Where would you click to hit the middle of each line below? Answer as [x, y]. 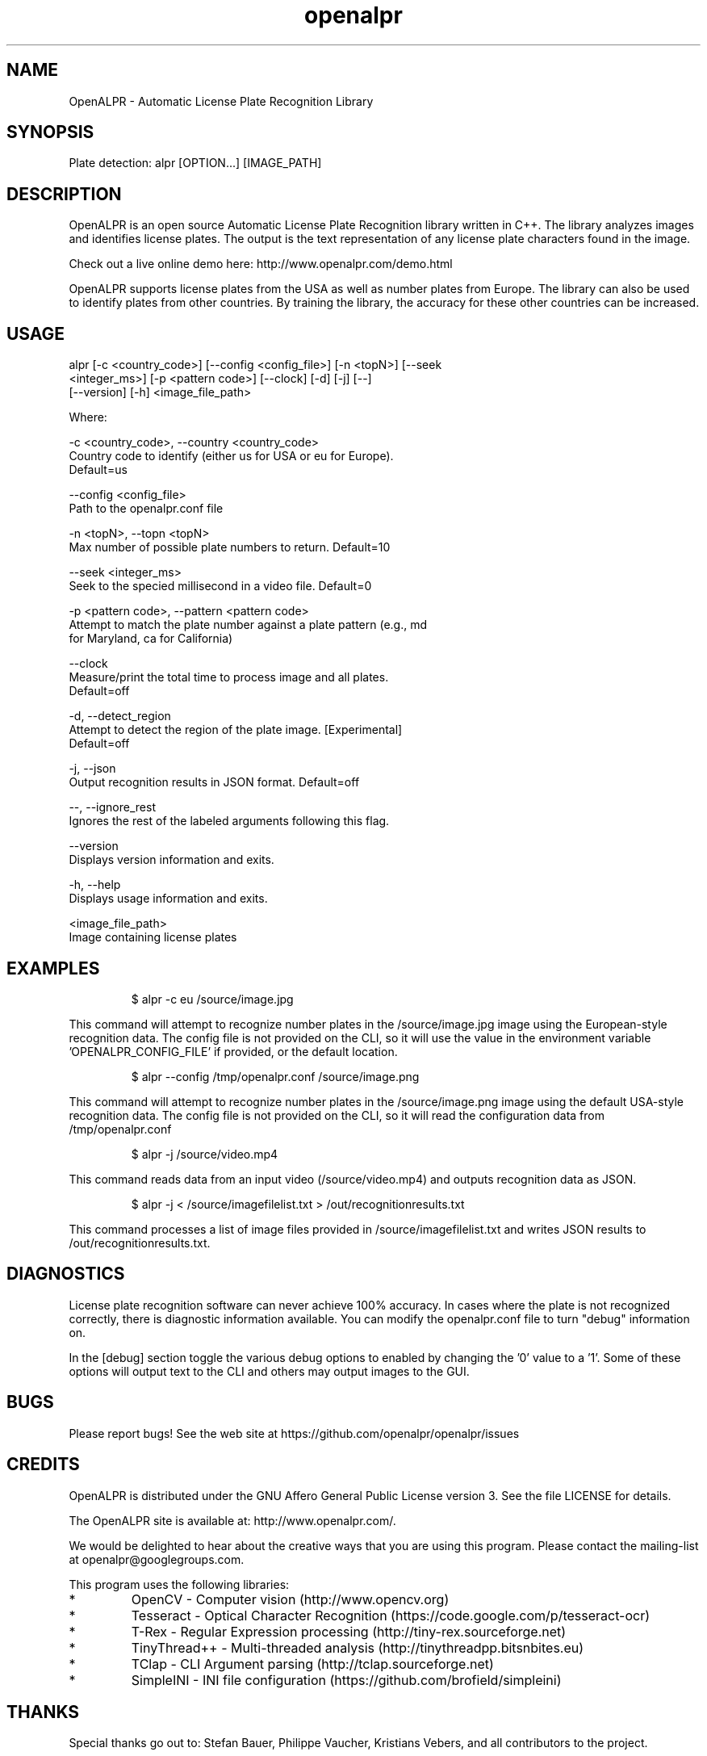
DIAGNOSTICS [66, 1274]
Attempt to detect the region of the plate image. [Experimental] [236, 730]
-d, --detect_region [120, 716]
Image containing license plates [153, 937]
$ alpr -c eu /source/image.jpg [212, 999]
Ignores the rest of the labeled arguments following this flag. [229, 821]
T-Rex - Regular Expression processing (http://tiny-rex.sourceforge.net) [349, 1631]
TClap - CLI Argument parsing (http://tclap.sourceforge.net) [312, 1664]
